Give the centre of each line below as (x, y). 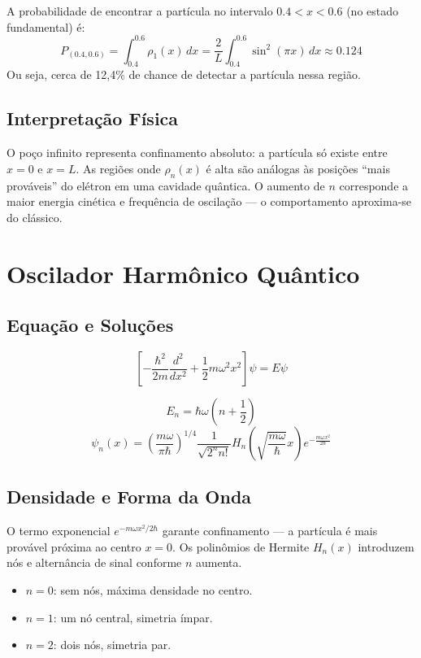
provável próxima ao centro (74, 546)
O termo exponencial (59, 531)
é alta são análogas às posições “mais (298, 168)
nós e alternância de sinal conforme (94, 562)
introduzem (386, 546)
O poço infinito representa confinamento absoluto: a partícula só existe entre (197, 153)
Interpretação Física (93, 118)
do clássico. (35, 217)
